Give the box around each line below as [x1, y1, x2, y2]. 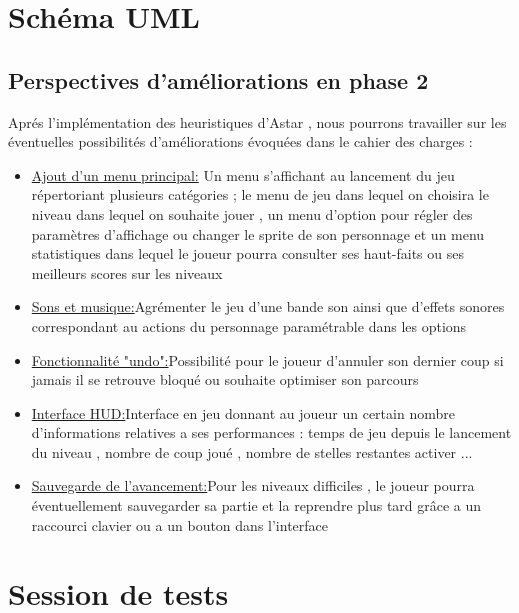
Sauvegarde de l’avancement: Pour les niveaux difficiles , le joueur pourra [31, 475, 475, 496]
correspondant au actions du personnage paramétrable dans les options [31, 315, 467, 336]
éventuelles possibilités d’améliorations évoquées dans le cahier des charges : [8, 131, 473, 152]
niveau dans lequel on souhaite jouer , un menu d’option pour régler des [31, 203, 473, 224]
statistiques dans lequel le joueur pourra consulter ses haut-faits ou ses [31, 243, 464, 264]
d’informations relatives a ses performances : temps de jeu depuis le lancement [31, 422, 512, 443]
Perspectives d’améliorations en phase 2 [8, 64, 429, 95]
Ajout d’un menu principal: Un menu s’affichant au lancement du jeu [31, 164, 455, 185]
